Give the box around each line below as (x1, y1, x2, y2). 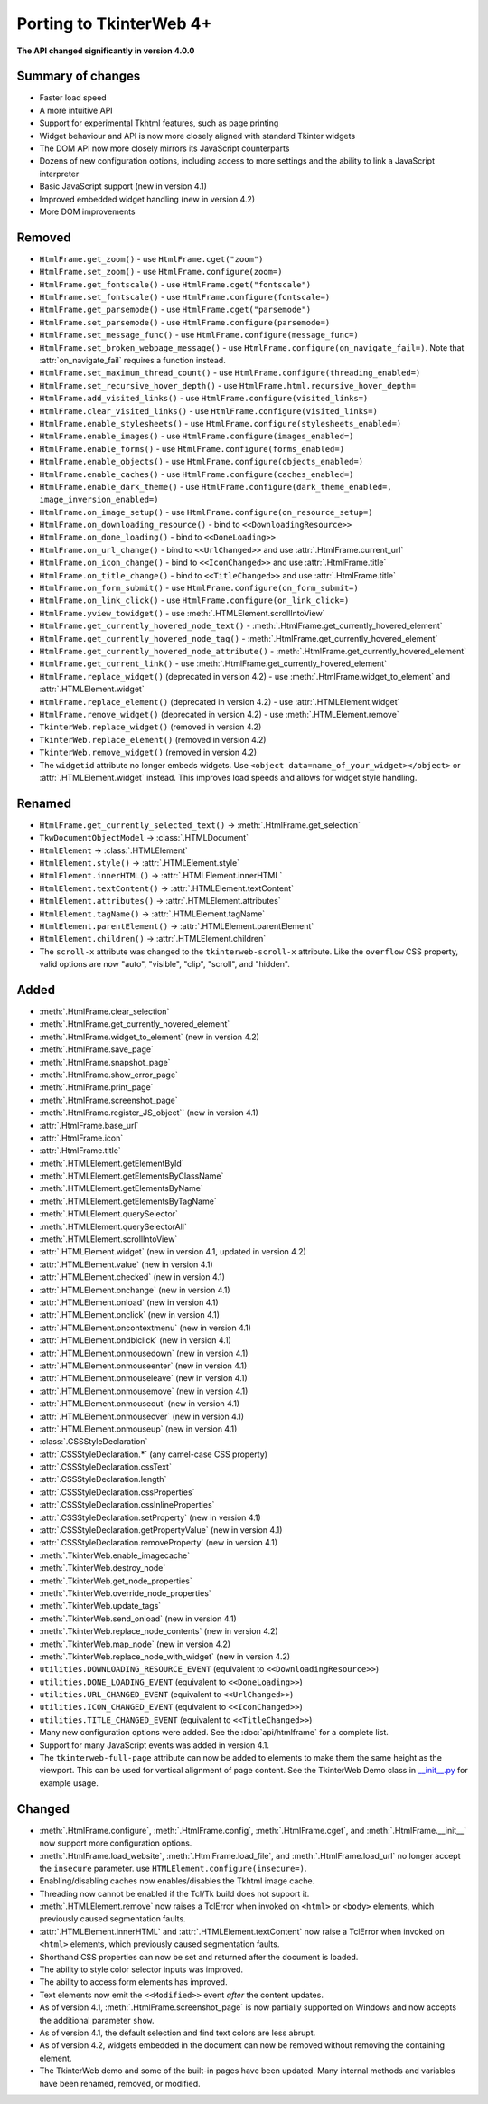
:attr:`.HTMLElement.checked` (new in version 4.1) (39, 1272, 226, 1282)
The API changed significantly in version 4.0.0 (16, 45, 195, 56)
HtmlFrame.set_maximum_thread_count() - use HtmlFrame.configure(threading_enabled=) (39, 367, 421, 379)
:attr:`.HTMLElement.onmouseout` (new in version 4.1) (39, 1398, 239, 1409)
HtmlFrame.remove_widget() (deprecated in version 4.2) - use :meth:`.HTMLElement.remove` (39, 709, 399, 719)
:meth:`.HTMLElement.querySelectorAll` (39, 1221, 187, 1232)
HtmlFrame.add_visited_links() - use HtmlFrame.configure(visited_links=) (39, 393, 369, 404)
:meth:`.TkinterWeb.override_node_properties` (39, 1587, 211, 1599)
